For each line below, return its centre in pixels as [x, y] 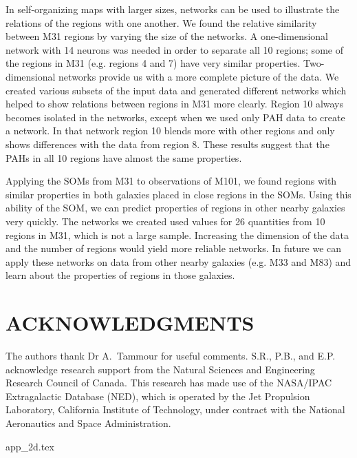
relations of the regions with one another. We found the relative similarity [161, 22]
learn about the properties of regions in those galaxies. [120, 275]
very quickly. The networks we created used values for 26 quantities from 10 [165, 221]
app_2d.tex [30, 446]
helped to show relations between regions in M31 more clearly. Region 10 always [175, 104]
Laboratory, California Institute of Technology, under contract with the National [175, 409]
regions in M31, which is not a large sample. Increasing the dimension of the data [177, 235]
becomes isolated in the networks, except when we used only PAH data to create [175, 117]
